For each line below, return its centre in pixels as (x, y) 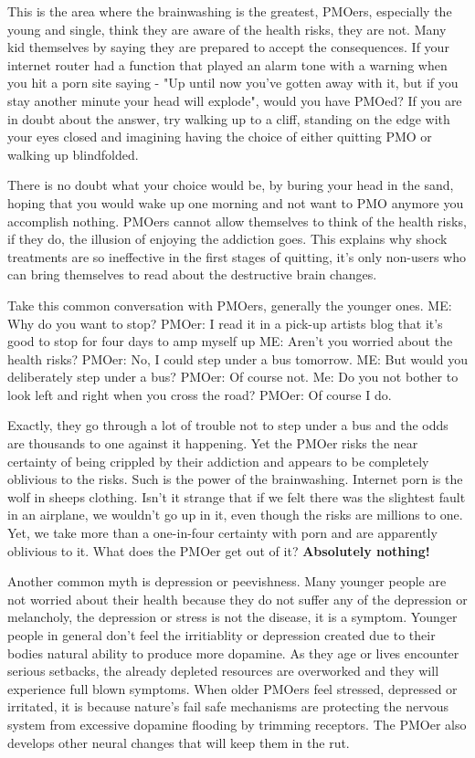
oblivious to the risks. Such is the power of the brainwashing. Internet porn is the (235, 479)
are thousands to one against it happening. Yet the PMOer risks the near (213, 443)
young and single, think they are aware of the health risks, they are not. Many (227, 29)
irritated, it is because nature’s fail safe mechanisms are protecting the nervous (228, 706)
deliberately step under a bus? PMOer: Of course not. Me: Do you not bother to (233, 377)
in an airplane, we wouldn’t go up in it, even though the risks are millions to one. (235, 515)
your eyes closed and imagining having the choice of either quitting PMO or (220, 137)
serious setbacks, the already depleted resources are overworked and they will (223, 671)
